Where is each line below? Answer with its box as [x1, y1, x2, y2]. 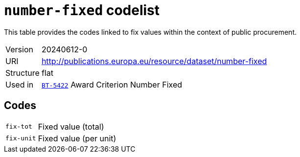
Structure [5, 67, 40, 78]
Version [5, 44, 33, 54]
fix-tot [5, 123, 32, 131]
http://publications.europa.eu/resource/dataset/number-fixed [41, 56, 267, 66]
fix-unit [5, 135, 36, 142]
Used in [5, 79, 34, 90]
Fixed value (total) [38, 121, 104, 132]
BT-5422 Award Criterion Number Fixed [41, 79, 183, 90]
